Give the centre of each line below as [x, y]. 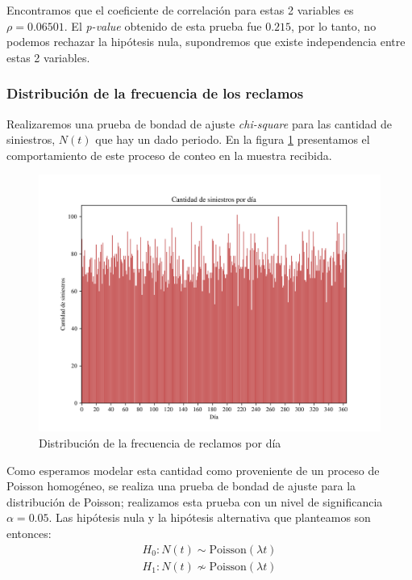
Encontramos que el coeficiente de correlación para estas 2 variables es [180, 10]
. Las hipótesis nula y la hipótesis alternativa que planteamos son [210, 517]
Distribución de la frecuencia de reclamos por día [160, 442]
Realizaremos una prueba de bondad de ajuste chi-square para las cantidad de [200, 123]
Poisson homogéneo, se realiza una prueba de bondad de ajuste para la [181, 486]
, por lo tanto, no [334, 25]
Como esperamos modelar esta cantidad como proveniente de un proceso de [193, 470]
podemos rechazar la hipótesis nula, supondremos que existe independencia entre [206, 42]
